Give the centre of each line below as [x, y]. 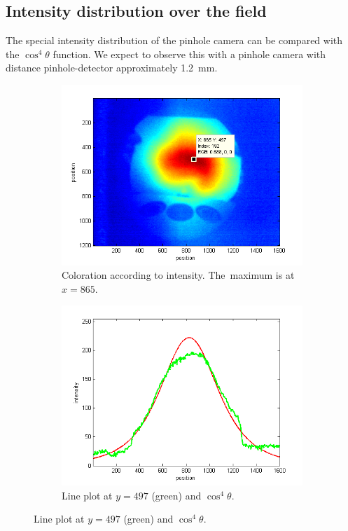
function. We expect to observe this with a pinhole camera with [189, 54]
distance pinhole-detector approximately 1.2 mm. [112, 68]
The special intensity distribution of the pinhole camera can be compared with [174, 40]
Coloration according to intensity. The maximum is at [178, 275]
